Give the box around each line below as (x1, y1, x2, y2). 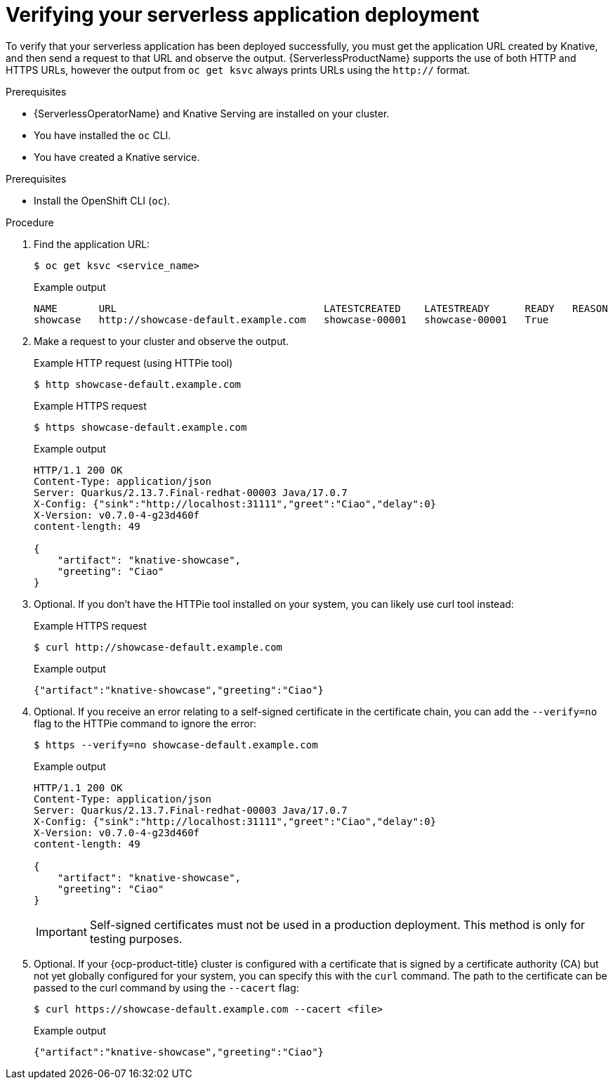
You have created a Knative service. (34, 150, 200, 163)
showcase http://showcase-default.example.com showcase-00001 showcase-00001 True (34, 313, 549, 325)
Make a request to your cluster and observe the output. (34, 334, 289, 347)
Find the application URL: (34, 238, 150, 250)
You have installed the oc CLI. (34, 129, 171, 141)
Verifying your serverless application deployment (6, 3, 480, 27)
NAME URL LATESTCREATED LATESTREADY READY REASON (34, 302, 608, 314)
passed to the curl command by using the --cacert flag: (34, 981, 299, 994)
